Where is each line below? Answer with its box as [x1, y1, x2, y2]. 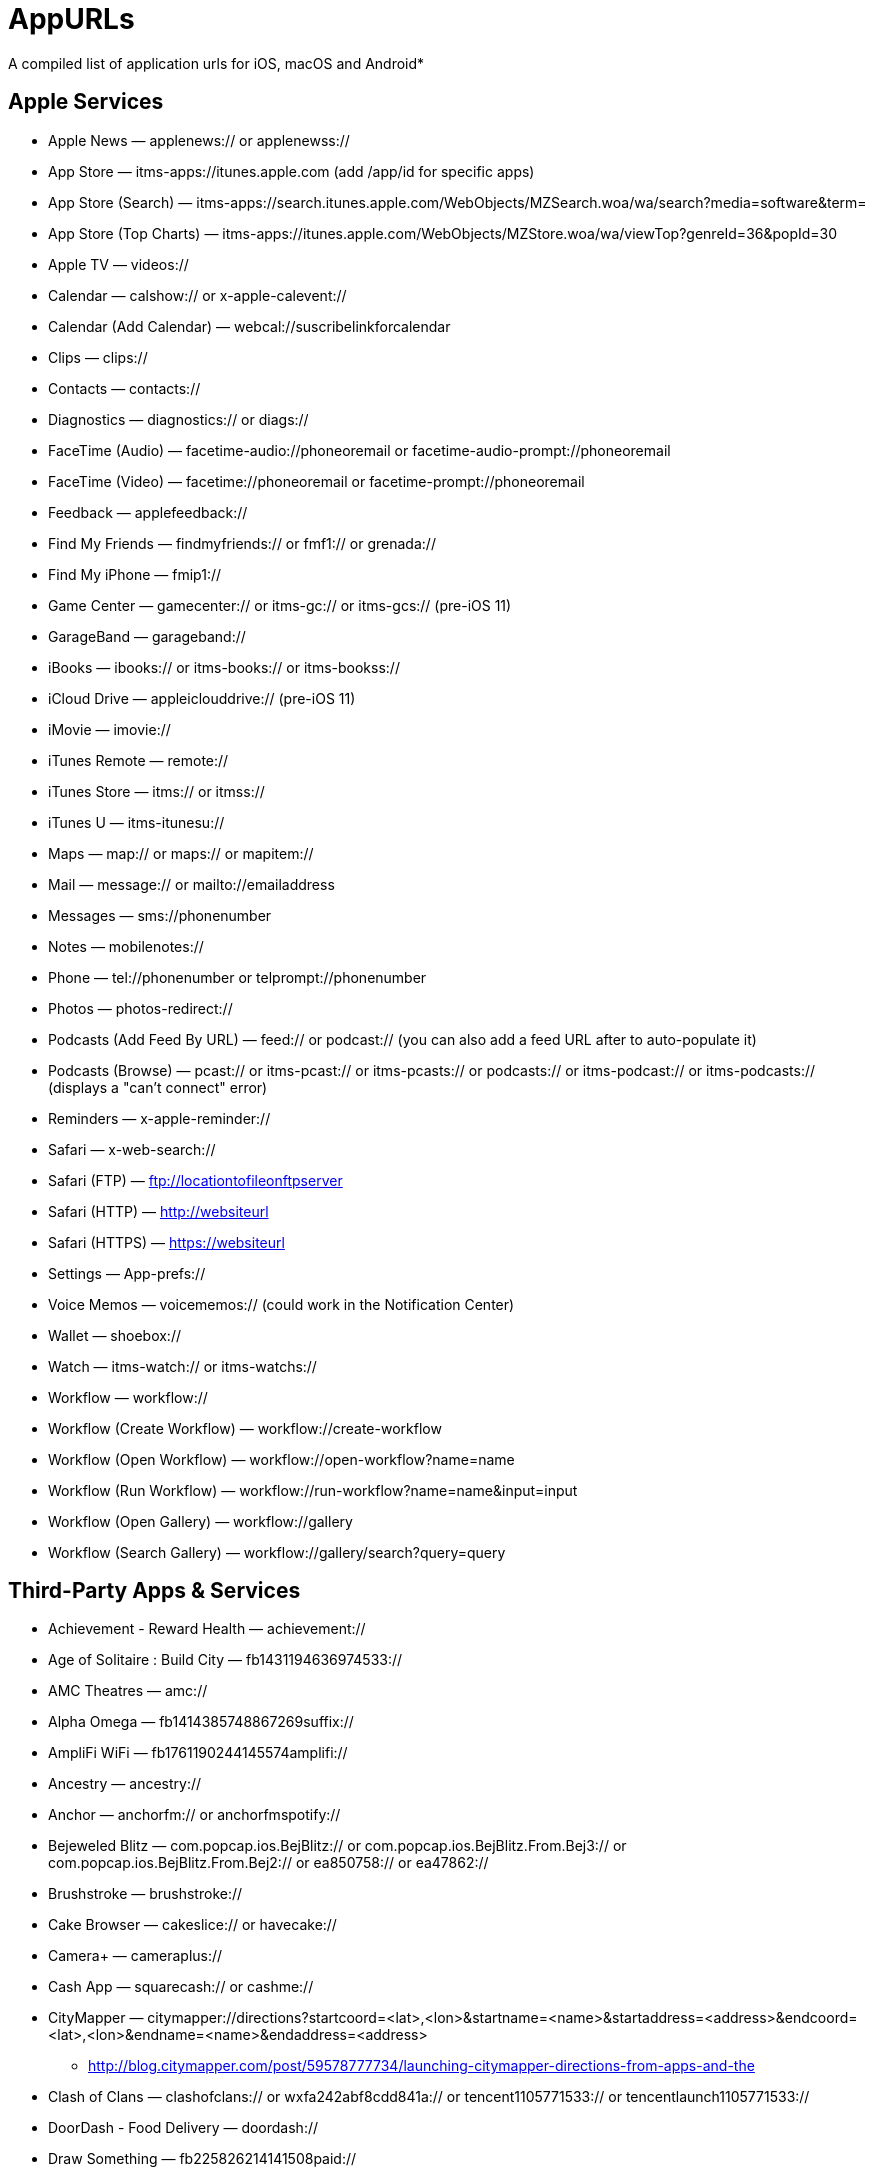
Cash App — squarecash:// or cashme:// [48, 1978, 314, 1996]
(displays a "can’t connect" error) [48, 1078, 268, 1096]
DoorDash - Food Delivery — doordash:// [48, 2119, 318, 2137]
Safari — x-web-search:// [48, 1140, 216, 1158]
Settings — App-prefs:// [48, 1264, 206, 1282]
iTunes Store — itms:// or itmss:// [48, 782, 265, 800]
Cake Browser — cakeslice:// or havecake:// [48, 1916, 337, 1934]
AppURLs [8, 2, 135, 36]
